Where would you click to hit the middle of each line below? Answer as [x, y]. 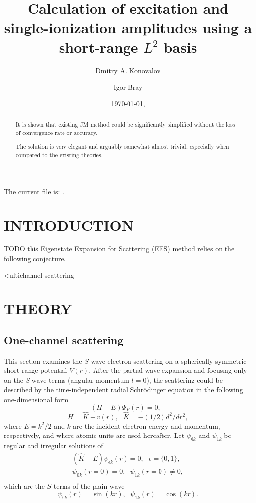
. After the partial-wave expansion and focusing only [168, 370]
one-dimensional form [36, 399]
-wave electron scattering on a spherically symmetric [167, 360]
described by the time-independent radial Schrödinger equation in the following [124, 389]
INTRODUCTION [69, 225]
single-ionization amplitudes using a [128, 27]
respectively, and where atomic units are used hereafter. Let [94, 435]
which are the [24, 486]
